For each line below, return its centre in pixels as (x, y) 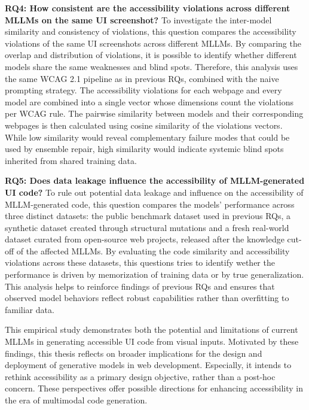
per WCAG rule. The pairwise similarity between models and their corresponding (154, 113)
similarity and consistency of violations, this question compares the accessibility (151, 31)
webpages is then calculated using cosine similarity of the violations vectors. (144, 125)
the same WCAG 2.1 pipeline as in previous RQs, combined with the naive (142, 78)
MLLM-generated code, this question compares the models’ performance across (150, 204)
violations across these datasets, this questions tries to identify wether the (140, 262)
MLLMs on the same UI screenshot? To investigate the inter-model (138, 19)
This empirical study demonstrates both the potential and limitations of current (152, 329)
